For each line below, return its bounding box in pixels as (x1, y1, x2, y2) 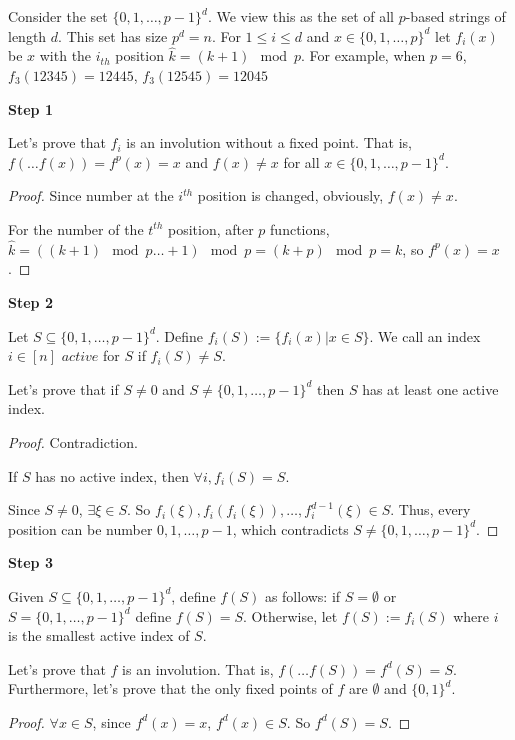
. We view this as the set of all (207, 6, 394, 26)
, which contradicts (232, 518, 349, 539)
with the (39, 45, 92, 66)
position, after (167, 218, 254, 239)
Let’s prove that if (8, 378, 119, 399)
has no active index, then (35, 465, 189, 486)
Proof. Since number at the (8, 185, 174, 206)
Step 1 (8, 98, 53, 119)
